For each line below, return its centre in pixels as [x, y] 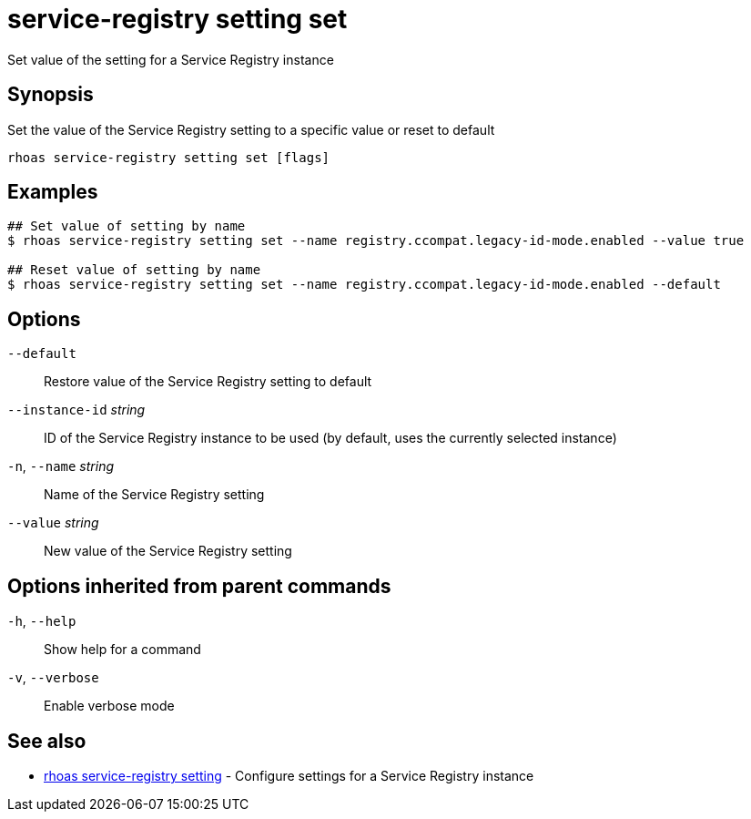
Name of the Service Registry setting [154, 495]
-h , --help [42, 621]
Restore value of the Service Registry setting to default [208, 382]
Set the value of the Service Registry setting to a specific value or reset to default [251, 129]
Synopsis [51, 95]
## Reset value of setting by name [134, 270]
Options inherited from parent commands [199, 586]
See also [47, 741]
